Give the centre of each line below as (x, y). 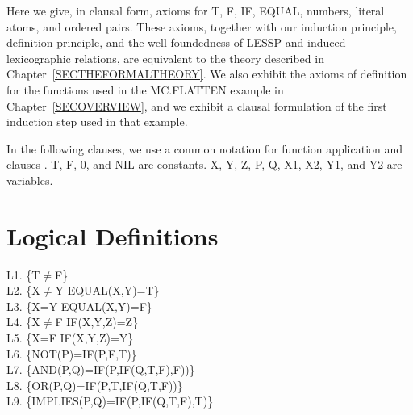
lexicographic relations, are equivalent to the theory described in (165, 58)
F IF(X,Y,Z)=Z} (97, 322)
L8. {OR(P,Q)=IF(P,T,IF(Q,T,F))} (95, 385)
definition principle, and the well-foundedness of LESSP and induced (176, 42)
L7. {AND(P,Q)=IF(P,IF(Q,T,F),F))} (101, 369)
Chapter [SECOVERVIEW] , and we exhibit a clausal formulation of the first (197, 105)
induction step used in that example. (97, 122)
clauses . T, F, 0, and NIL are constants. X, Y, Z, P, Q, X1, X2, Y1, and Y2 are (204, 164)
